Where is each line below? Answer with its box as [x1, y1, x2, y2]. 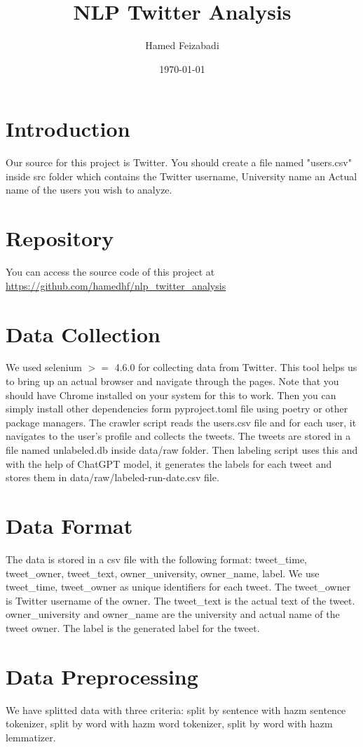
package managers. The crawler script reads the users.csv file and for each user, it [6, 415, 357, 429]
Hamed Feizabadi [145, 38, 219, 53]
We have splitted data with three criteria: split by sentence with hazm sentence [6, 702, 346, 717]
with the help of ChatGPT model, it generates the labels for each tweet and [6, 456, 332, 471]
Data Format [6, 511, 133, 539]
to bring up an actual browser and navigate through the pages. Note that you [6, 374, 339, 389]
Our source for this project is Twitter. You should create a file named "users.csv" [6, 155, 352, 170]
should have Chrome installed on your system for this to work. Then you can [6, 387, 336, 402]
